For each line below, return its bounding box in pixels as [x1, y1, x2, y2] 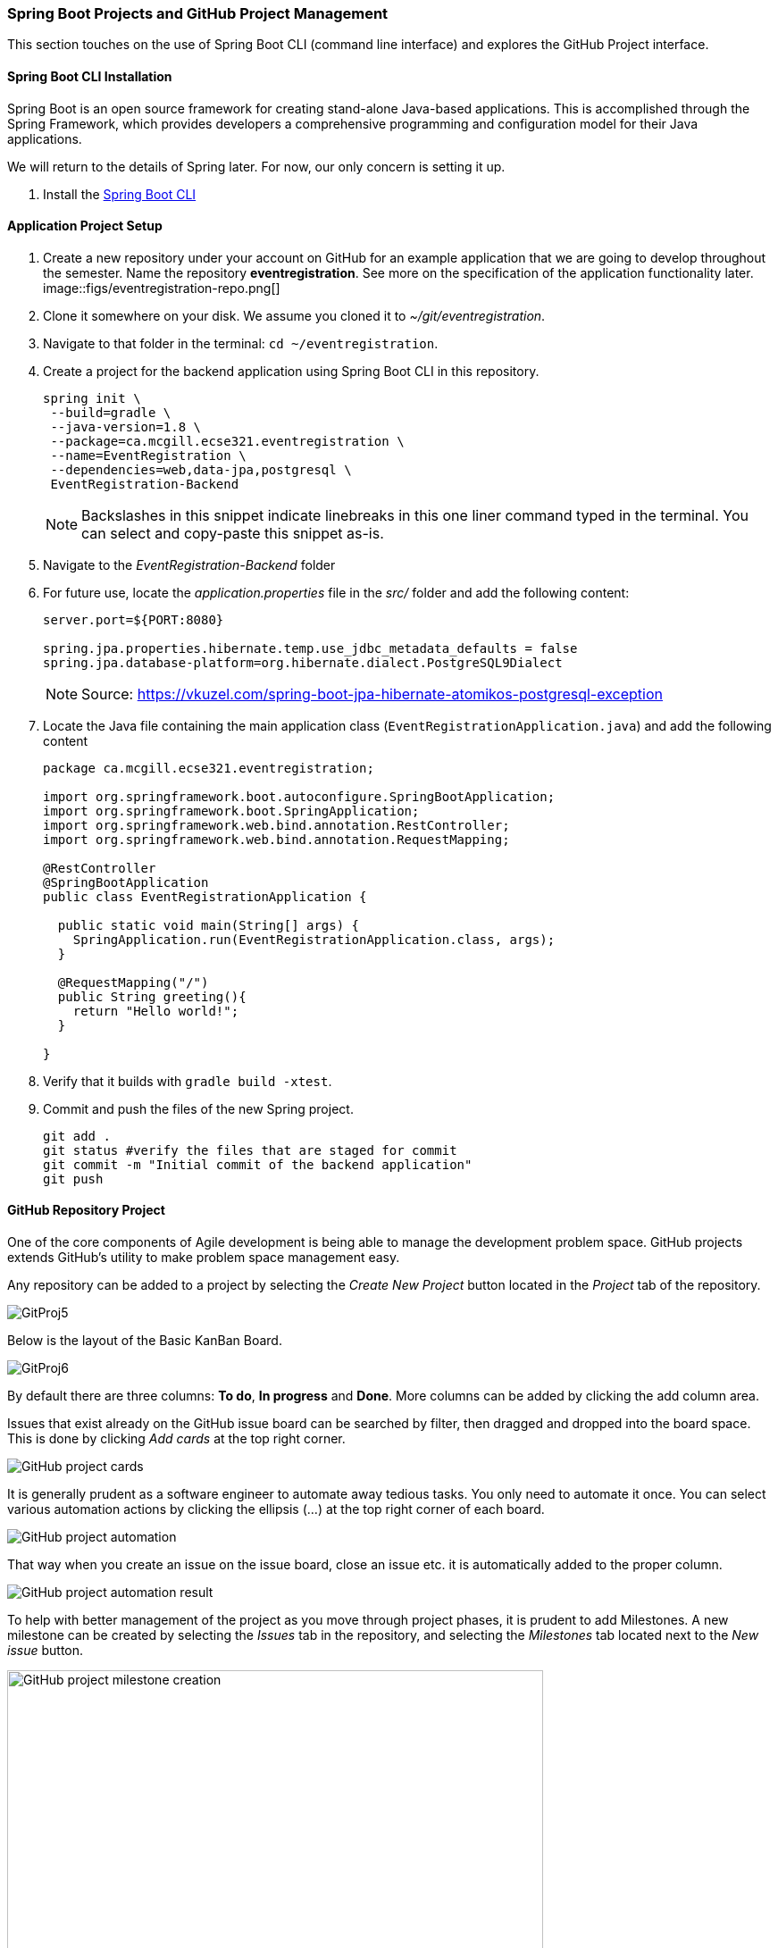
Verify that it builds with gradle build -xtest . [43, 1073, 332, 1089]
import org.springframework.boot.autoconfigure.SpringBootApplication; [43, 789, 556, 804]
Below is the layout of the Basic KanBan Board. [7, 1333, 282, 1349]
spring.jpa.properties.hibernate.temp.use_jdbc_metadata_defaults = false [43, 640, 578, 656]
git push [43, 1171, 104, 1186]
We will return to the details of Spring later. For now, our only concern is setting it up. [7, 158, 506, 174]
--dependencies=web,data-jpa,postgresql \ [50, 462, 352, 477]
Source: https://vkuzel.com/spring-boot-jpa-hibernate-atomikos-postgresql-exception [81, 684, 663, 703]
